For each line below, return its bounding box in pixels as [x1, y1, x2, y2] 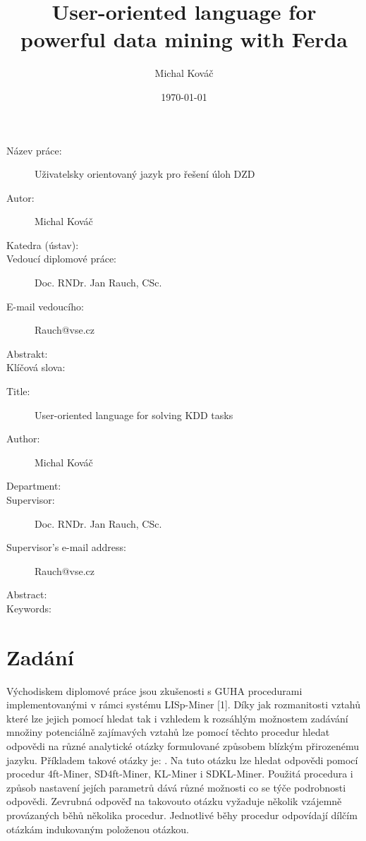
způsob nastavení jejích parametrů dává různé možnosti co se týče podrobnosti [6, 780, 346, 794]
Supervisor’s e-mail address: [6, 540, 126, 555]
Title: [6, 384, 30, 399]
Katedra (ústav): [6, 237, 79, 252]
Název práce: [6, 143, 62, 157]
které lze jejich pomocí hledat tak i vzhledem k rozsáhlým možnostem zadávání [6, 710, 348, 725]
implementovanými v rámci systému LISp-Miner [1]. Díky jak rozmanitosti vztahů [6, 697, 361, 712]
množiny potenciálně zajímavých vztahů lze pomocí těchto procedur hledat [6, 725, 330, 739]
